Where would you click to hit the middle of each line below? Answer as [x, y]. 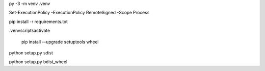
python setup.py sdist [31, 53]
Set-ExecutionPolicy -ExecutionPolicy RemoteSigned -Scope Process [79, 13]
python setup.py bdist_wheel [38, 62]
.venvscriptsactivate [29, 31]
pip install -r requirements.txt [39, 22]
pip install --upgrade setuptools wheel [60, 42]
